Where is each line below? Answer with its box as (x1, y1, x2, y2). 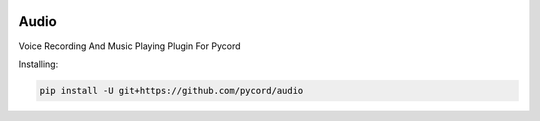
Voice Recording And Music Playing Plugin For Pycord (18, 40, 241, 52)
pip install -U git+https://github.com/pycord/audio (39, 85, 304, 96)
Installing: (18, 58, 59, 70)
